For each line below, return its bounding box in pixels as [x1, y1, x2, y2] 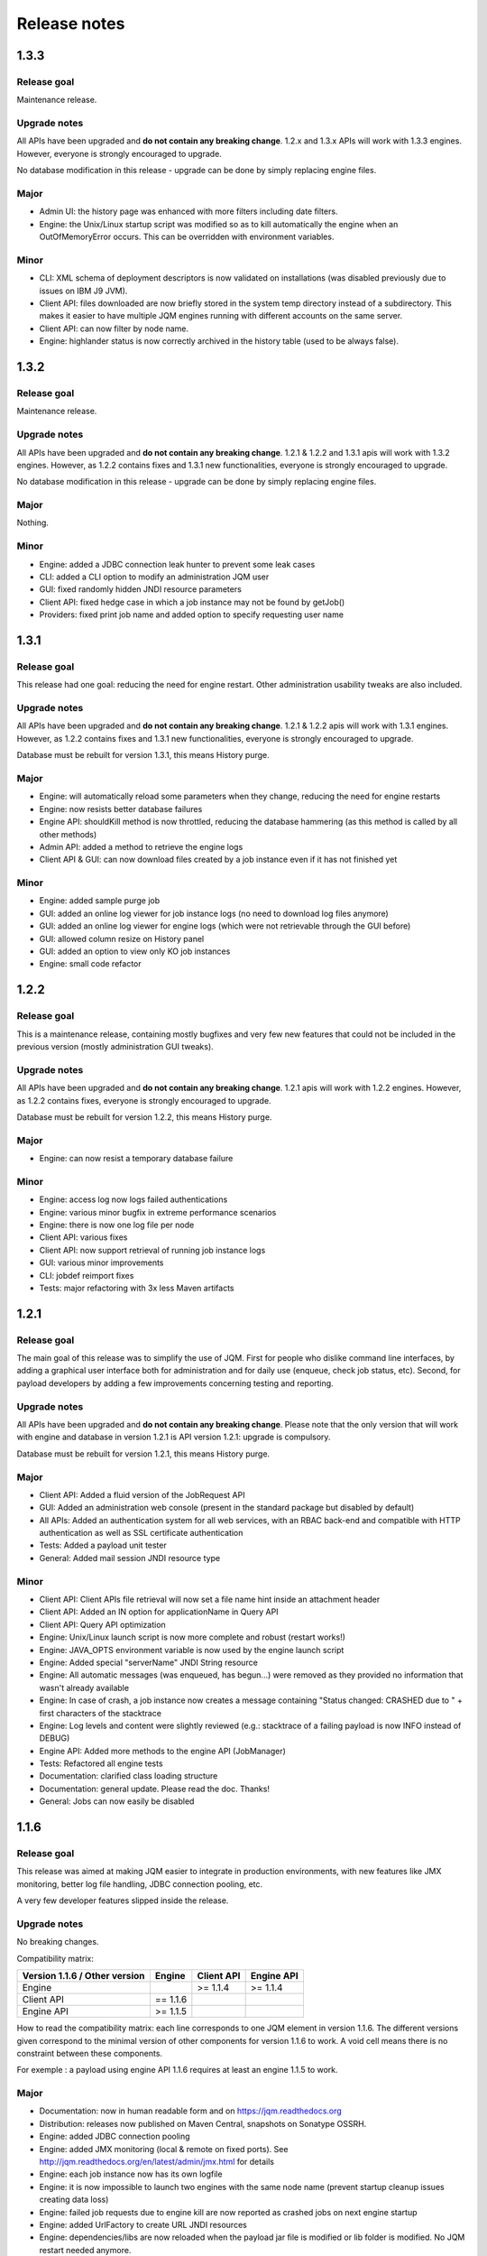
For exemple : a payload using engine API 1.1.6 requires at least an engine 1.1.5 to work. [16, 2065, 338, 2076]
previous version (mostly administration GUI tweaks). [16, 1040, 214, 1051]
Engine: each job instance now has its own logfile [39, 2168, 223, 2179]
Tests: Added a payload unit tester [39, 1539, 167, 1551]
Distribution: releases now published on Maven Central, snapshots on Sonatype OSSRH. [39, 2118, 367, 2129]
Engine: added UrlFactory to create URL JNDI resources [39, 2219, 247, 2230]
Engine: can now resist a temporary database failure [39, 1153, 234, 1164]
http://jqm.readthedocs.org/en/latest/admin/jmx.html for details [39, 2157, 275, 2167]
